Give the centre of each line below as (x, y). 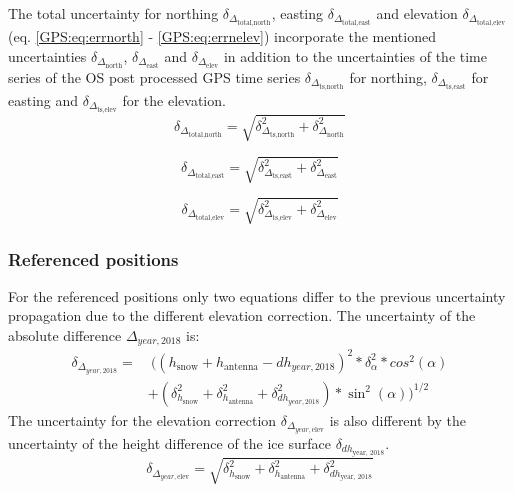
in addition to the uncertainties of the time (355, 55)
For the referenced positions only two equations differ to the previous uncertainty (257, 295)
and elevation (417, 13)
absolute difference (65, 335)
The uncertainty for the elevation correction (142, 419)
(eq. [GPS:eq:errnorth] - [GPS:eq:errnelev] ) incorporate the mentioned (222, 36)
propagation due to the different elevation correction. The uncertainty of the (242, 315)
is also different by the (397, 419)
